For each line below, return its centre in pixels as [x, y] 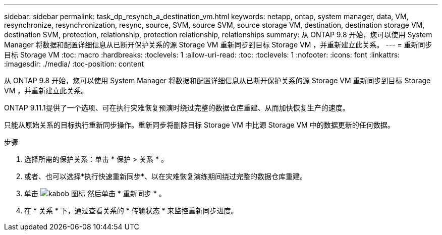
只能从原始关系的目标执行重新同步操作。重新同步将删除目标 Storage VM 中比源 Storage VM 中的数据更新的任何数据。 [199, 125]
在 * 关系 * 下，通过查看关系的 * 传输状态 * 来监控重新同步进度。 [131, 211]
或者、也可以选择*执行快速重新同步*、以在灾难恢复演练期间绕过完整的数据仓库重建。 [166, 176]
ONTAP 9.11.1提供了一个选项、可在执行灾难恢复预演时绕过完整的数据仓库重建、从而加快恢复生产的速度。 [177, 108]
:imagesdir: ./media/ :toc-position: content [74, 64]
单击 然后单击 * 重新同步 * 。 [95, 193]
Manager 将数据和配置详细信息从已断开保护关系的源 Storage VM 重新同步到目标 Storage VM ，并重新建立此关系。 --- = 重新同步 [218, 45]
